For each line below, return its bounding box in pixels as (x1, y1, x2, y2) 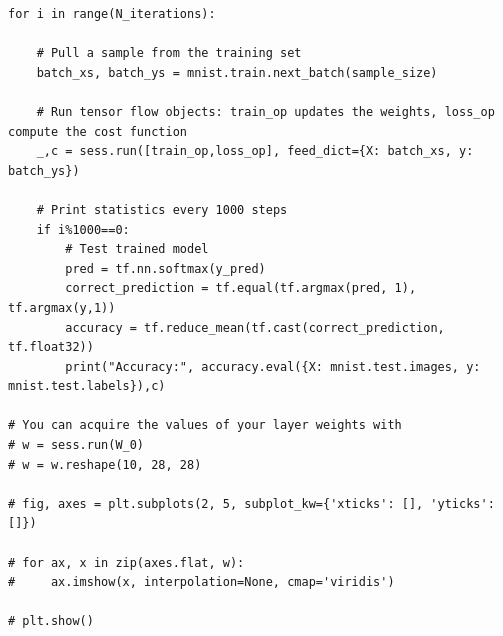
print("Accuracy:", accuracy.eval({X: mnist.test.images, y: (65, 359, 481, 374)
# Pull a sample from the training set (36, 46, 302, 61)
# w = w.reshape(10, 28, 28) (8, 457, 202, 472)
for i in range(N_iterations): (8, 7, 216, 21)
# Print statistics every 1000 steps (36, 202, 288, 217)
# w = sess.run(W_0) (8, 438, 145, 453)
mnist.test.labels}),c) (8, 379, 166, 394)
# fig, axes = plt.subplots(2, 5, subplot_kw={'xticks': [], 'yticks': (8, 496, 495, 511)
